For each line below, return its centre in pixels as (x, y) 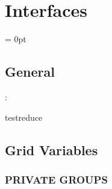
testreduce (24, 117)
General (30, 72)
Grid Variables (51, 149)
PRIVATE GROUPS (56, 179)
